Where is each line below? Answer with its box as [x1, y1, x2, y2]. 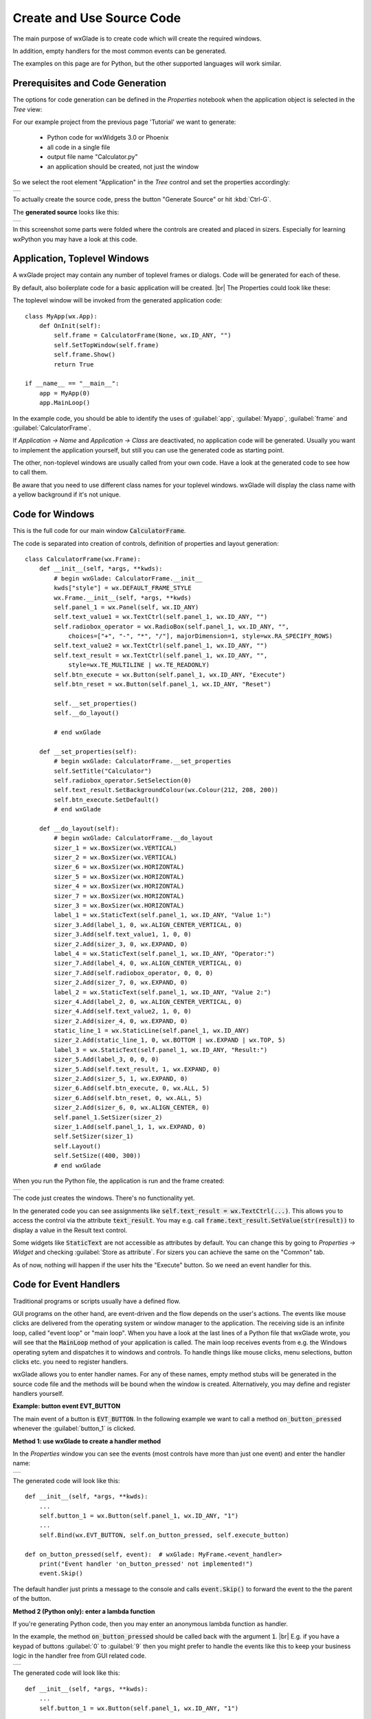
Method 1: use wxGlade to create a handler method [12, 1437, 161, 1445]
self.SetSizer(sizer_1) [54, 1132, 134, 1141]
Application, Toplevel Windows [12, 253, 149, 265]
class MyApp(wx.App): [25, 312, 98, 320]
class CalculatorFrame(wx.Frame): [25, 555, 141, 563]
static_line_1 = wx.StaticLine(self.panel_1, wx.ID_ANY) [54, 1027, 250, 1035]
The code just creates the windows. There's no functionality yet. [12, 1194, 195, 1203]
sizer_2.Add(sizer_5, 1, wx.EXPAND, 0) [54, 1075, 188, 1083]
